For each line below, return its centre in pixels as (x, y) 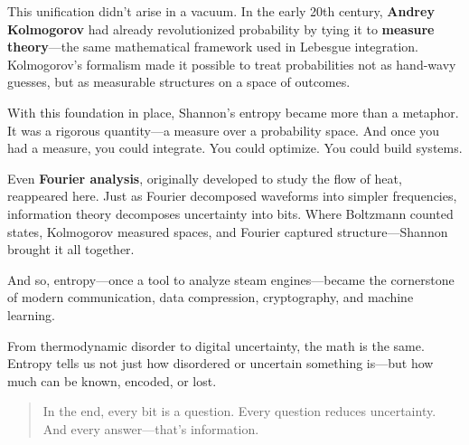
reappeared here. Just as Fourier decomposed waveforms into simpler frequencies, (232, 196)
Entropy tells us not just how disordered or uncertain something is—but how (220, 363)
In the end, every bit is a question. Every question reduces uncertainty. (239, 411)
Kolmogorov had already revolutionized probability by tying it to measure (221, 28)
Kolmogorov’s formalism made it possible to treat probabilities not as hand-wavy (232, 64)
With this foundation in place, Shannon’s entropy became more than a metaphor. (233, 112)
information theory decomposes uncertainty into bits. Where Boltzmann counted (230, 213)
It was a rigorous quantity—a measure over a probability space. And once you (224, 130)
